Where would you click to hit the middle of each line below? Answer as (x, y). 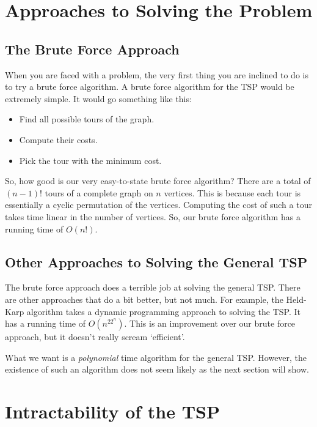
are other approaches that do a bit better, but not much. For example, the (144, 299)
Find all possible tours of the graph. (87, 119)
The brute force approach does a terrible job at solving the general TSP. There (153, 287)
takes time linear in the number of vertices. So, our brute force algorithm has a (153, 216)
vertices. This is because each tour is (232, 192)
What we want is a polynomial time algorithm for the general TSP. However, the (156, 357)
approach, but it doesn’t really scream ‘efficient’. (95, 337)
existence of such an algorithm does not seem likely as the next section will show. (157, 369)
